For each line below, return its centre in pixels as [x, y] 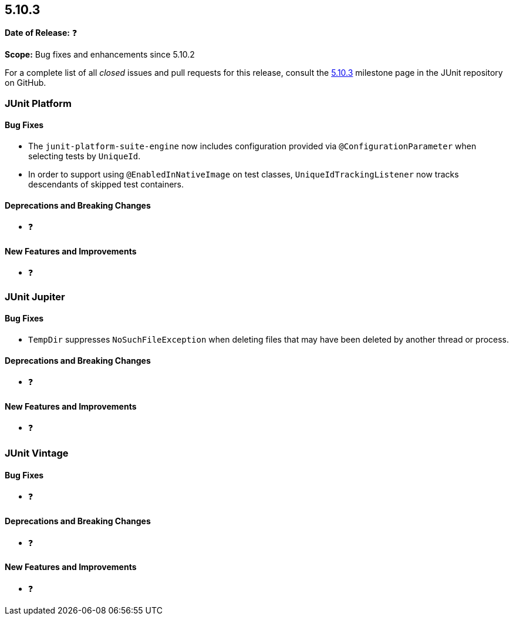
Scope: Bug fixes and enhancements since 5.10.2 [100, 55]
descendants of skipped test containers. [106, 185]
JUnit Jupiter [35, 296]
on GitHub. [26, 83]
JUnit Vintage [37, 453]
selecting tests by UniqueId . [85, 156]
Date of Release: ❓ [41, 33]
